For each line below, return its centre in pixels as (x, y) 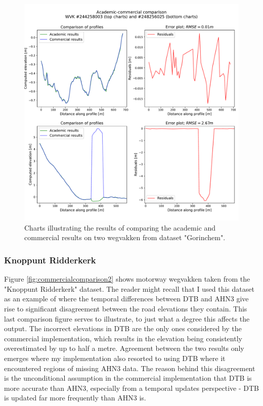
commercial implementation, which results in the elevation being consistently (123, 338)
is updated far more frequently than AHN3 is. (75, 398)
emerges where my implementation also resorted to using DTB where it (115, 358)
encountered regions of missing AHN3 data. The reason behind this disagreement (130, 368)
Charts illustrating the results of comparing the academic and (120, 227)
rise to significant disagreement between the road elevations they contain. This (126, 308)
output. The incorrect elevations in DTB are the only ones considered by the (123, 328)
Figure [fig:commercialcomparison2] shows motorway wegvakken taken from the (127, 279)
